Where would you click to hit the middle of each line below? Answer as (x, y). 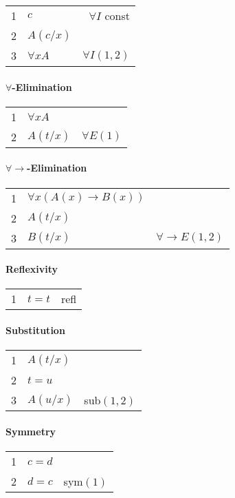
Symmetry (31, 431)
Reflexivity (32, 269)
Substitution (35, 330)
